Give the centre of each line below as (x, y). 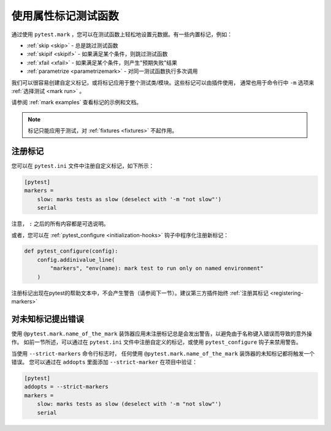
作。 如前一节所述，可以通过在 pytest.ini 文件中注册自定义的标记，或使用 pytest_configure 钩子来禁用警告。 (156, 342)
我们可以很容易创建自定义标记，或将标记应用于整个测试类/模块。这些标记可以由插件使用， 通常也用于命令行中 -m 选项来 (163, 82)
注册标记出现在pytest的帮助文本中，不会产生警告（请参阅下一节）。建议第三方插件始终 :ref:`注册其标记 (140, 293)
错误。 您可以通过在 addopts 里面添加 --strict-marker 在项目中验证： (105, 362)
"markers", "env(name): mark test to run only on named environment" (157, 269)
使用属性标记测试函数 (65, 16)
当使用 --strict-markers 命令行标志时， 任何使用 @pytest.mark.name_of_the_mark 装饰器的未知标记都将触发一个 (163, 353)
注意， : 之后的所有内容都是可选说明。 (60, 224)
